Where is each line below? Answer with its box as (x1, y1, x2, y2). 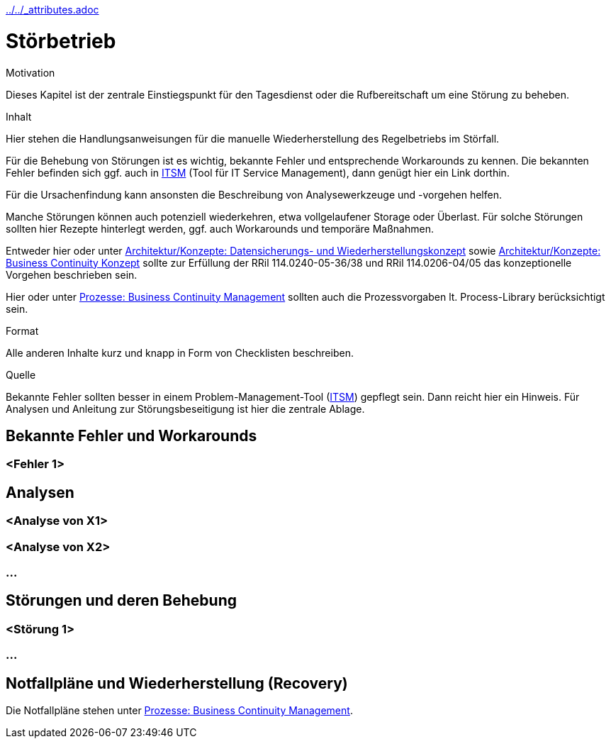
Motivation (6, 66, 55, 79)
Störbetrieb (6, 28, 116, 53)
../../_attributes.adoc (6, 4, 99, 16)
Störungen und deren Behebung (6, 592, 237, 610)
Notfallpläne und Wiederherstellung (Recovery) (6, 674, 348, 692)
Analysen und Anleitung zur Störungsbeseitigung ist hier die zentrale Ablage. (6, 402, 365, 415)
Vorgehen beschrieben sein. (6, 268, 138, 281)
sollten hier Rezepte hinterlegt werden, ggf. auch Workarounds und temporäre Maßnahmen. (6, 222, 434, 235)
